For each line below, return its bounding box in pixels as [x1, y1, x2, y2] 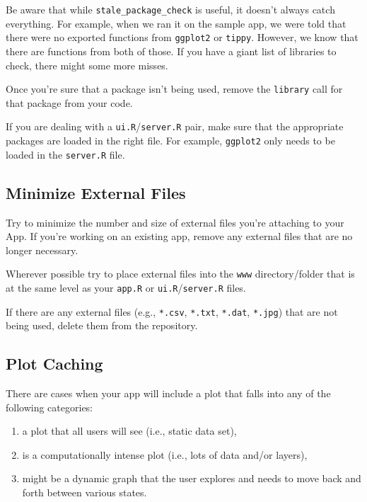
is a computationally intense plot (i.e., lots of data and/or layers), [22, 447, 308, 462]
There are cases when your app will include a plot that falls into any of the [6, 386, 331, 401]
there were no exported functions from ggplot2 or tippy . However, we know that [6, 30, 359, 45]
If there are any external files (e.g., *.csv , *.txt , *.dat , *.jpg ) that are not [6, 304, 338, 319]
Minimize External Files [6, 181, 186, 203]
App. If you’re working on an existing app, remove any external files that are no [6, 229, 353, 244]
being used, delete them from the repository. [6, 318, 198, 333]
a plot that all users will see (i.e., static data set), [22, 423, 237, 438]
